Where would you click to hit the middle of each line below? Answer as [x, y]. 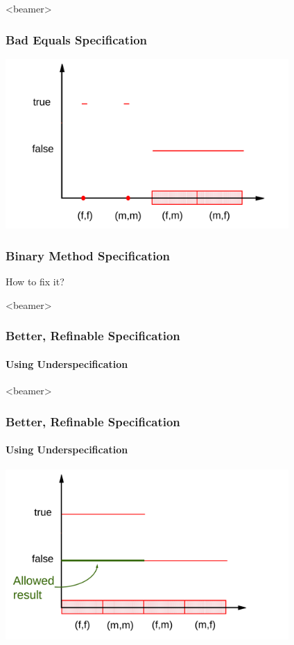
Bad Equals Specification [77, 39]
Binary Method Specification [88, 255]
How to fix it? [35, 282]
